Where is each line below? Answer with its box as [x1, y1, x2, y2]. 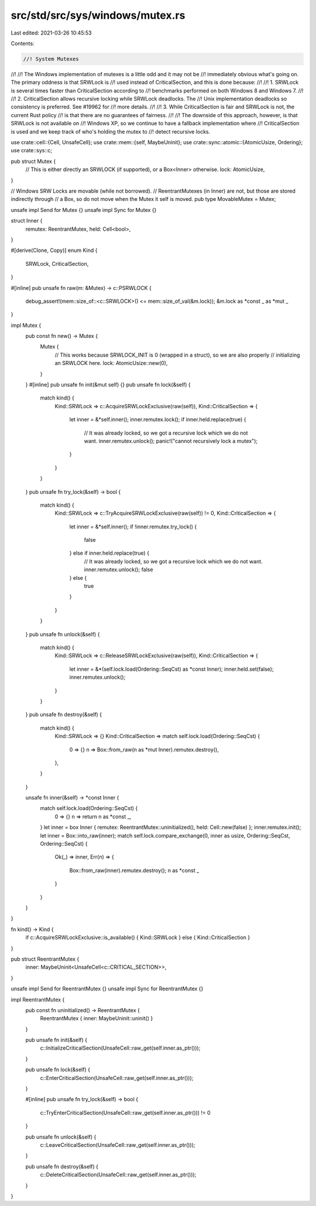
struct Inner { [11, 217, 43, 224]
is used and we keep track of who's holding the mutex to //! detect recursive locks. [11, 128, 211, 135]
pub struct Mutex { [11, 158, 56, 165]
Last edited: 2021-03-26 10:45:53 [11, 29, 92, 36]
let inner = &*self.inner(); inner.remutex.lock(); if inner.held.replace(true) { [69, 416, 246, 423]
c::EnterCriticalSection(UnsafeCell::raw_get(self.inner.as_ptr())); [40, 1074, 194, 1081]
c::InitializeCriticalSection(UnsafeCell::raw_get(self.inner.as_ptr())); [40, 1044, 201, 1051]
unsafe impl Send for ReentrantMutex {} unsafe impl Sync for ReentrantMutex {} [11, 985, 204, 992]
